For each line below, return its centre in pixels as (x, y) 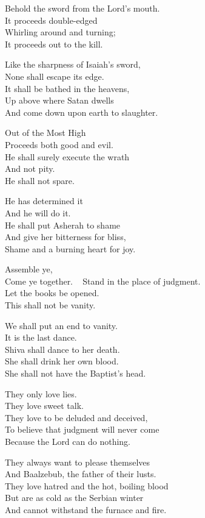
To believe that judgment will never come (82, 429)
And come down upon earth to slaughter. (82, 112)
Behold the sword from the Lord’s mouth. (82, 8)
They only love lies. (41, 393)
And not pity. (30, 169)
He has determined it (44, 201)
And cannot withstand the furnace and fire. (86, 509)
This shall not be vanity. (50, 305)
